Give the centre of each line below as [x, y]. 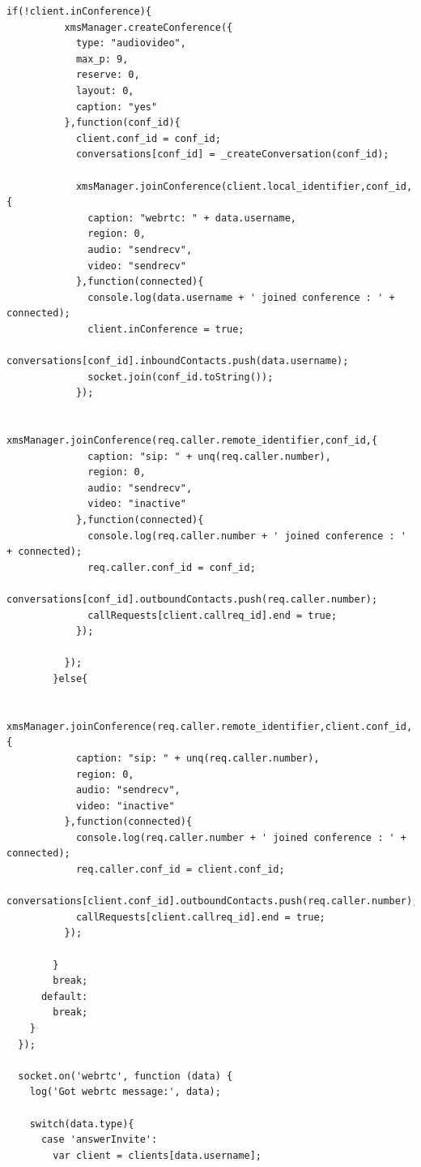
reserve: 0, [108, 75]
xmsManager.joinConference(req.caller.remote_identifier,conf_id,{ [192, 441]
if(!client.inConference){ [79, 11]
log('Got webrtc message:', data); [125, 1092]
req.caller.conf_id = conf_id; [172, 567]
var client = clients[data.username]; [157, 1155]
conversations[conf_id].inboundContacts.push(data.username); [178, 361]
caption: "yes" [117, 107]
